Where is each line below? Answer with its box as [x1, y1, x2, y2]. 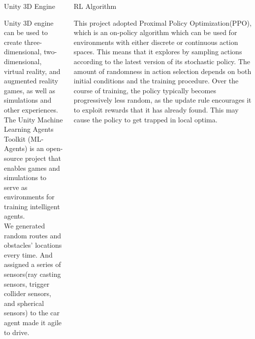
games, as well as [4, 85, 56, 95]
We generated [4, 221, 45, 231]
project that [25, 152, 62, 163]
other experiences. [4, 104, 58, 114]
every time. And [4, 249, 53, 260]
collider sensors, [4, 288, 51, 299]
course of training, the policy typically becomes [73, 85, 216, 95]
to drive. [4, 327, 30, 337]
